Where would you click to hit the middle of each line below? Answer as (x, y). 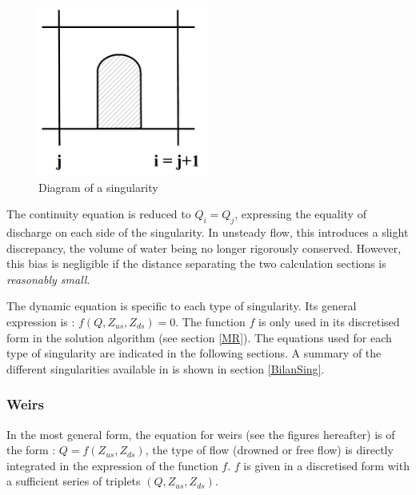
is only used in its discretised (329, 321)
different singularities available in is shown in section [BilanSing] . (166, 368)
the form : (31, 450)
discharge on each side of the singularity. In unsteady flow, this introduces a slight (208, 232)
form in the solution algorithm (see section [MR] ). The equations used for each (199, 337)
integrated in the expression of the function (112, 465)
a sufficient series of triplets (74, 481)
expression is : (41, 321)
